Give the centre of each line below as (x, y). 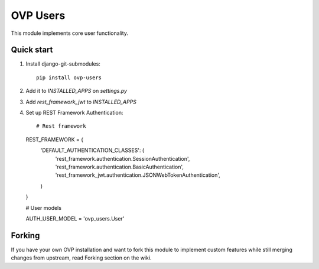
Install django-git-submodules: (63, 64)
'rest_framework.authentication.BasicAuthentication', (120, 167)
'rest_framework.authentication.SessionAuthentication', (123, 158)
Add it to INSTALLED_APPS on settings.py (76, 91)
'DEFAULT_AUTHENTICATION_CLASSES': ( (92, 150)
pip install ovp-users (69, 77)
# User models (44, 208)
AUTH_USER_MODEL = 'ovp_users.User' (75, 218)
